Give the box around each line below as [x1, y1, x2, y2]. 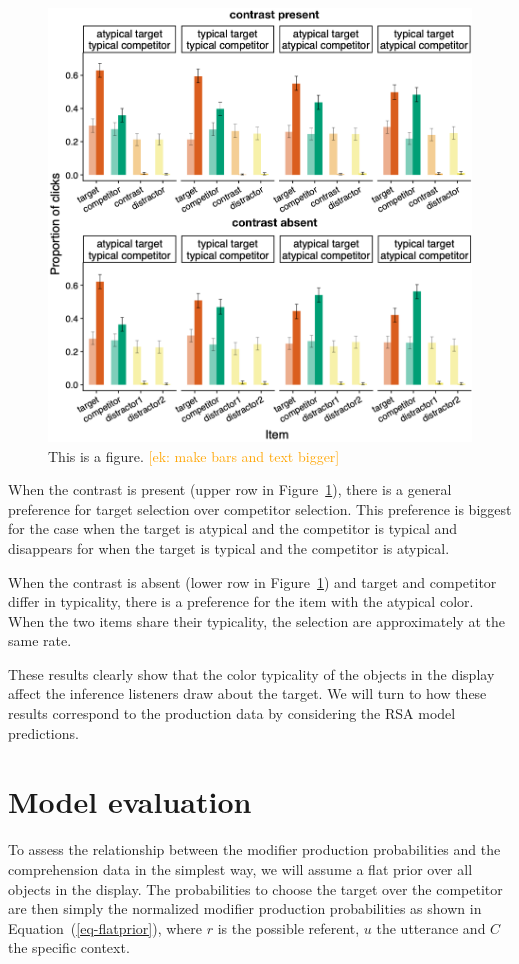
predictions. [8, 722, 79, 743]
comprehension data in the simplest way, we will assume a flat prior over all [8, 858, 473, 879]
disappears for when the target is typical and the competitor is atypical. [8, 537, 450, 558]
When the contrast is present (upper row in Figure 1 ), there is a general [8, 479, 452, 500]
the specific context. [8, 937, 130, 958]
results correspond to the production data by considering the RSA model [8, 703, 456, 724]
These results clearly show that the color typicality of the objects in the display [8, 663, 495, 684]
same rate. [8, 630, 72, 651]
